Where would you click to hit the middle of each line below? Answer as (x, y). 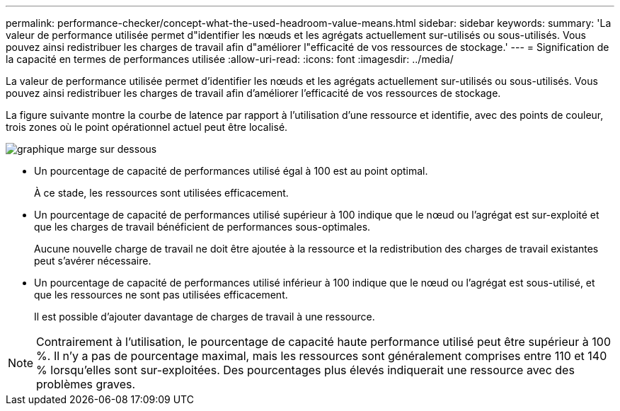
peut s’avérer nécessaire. (93, 261)
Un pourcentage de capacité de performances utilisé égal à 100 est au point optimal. (231, 171)
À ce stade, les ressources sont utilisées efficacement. (161, 193)
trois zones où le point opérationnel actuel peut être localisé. (147, 127)
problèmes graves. (86, 384)
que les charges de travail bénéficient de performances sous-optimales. (202, 227)
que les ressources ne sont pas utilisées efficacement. (161, 295)
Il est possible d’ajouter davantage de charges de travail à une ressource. (205, 317)
